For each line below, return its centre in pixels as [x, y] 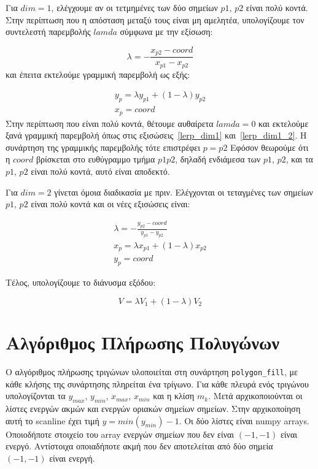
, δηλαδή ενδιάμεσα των [218, 159]
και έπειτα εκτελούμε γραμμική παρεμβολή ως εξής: [98, 74]
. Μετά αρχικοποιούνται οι [255, 396]
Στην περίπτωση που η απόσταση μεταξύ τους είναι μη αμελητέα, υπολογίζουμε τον [155, 19]
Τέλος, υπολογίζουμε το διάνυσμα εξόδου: [81, 282]
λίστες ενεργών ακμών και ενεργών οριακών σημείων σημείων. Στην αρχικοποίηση [153, 408]
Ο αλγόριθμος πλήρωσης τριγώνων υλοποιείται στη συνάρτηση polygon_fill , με [152, 371]
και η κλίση [174, 396]
